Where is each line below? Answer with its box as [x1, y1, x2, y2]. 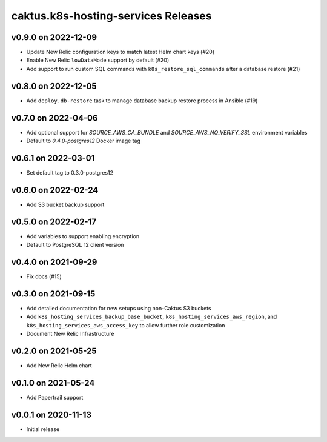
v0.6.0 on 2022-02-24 [11, 185, 99, 195]
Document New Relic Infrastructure [26, 330, 114, 338]
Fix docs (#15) [26, 273, 62, 280]
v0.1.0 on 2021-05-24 [11, 378, 95, 388]
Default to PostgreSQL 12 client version [26, 241, 124, 249]
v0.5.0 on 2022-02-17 [11, 216, 97, 227]
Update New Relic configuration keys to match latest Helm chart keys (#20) [26, 49, 215, 56]
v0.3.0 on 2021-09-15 [11, 289, 96, 299]
